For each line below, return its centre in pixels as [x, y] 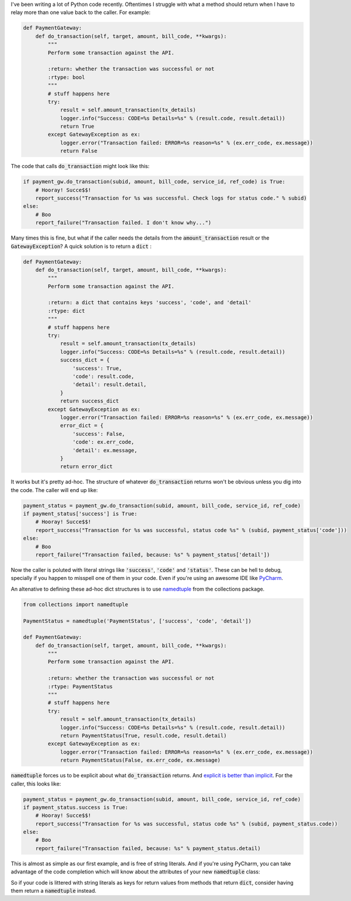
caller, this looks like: [36, 784]
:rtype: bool [66, 77]
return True [77, 127]
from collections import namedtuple [76, 604]
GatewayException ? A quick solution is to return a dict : [81, 246]
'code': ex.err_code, [103, 442]
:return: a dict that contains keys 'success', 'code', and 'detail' [149, 303]
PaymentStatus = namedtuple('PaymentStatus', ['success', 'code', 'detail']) [137, 621]
